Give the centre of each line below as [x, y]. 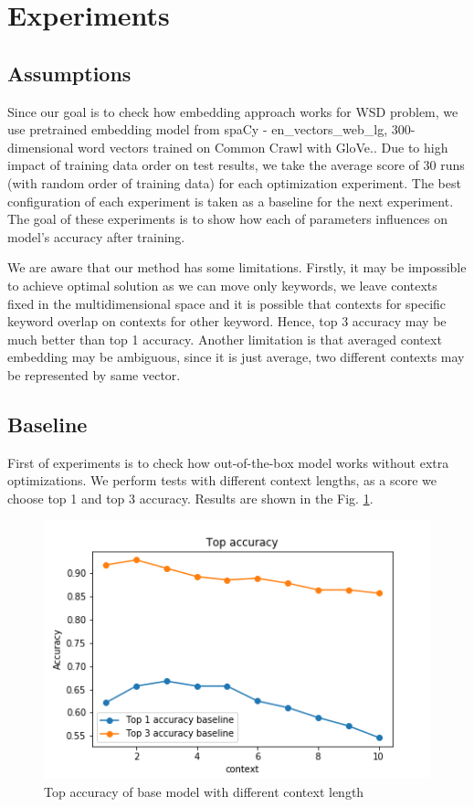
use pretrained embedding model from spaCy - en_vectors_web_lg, [198, 129]
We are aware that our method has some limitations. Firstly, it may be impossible [237, 267]
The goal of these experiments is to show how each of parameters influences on [227, 219]
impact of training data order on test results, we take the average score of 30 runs [236, 165]
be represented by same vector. [94, 374]
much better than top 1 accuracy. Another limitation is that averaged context [225, 339]
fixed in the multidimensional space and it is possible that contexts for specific [227, 303]
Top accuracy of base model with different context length [204, 791]
